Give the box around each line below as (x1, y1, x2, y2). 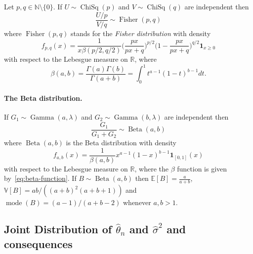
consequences (4, 236, 73, 251)
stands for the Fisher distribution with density (70, 28, 211, 38)
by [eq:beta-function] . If (4, 173, 77, 183)
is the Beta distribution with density (66, 137, 176, 148)
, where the (134, 163, 169, 173)
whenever (123, 197, 151, 208)
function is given (177, 163, 227, 173)
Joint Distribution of (4, 221, 112, 237)
